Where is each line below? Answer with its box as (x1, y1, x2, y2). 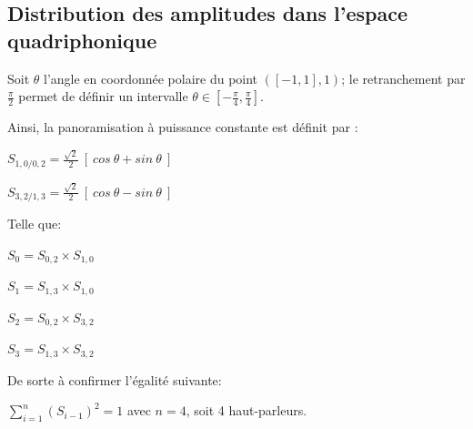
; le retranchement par (341, 68, 466, 87)
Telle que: (7, 214, 62, 233)
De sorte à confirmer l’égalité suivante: (7, 370, 222, 389)
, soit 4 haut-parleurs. (186, 401, 307, 420)
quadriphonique (7, 26, 157, 54)
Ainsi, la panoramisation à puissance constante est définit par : (7, 117, 358, 137)
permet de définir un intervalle (18, 87, 188, 106)
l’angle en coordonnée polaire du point (44, 68, 258, 87)
